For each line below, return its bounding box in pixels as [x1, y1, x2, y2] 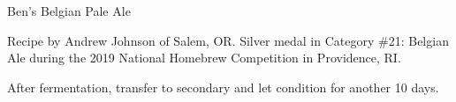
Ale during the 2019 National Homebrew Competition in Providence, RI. [7, 48, 401, 67]
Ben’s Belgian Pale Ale [7, 2, 131, 19]
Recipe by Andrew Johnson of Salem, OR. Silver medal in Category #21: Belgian [7, 31, 449, 49]
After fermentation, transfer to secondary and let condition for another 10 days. [7, 77, 439, 96]
